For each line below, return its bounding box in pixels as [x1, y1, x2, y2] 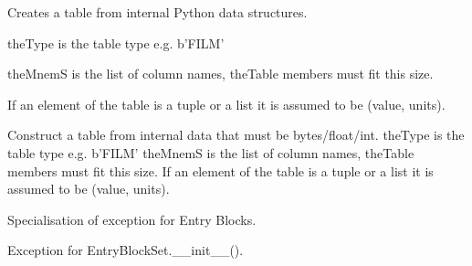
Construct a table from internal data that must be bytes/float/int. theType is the [7, 125, 465, 144]
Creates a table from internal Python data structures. [7, 3, 308, 21]
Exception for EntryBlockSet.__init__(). [7, 240, 244, 260]
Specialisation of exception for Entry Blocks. [7, 209, 257, 229]
